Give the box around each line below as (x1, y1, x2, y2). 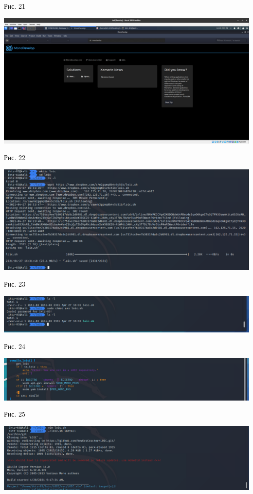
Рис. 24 (4, 341, 26, 351)
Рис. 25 (4, 409, 26, 419)
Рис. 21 (4, 1, 26, 11)
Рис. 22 (4, 152, 26, 163)
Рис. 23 (4, 278, 26, 289)
